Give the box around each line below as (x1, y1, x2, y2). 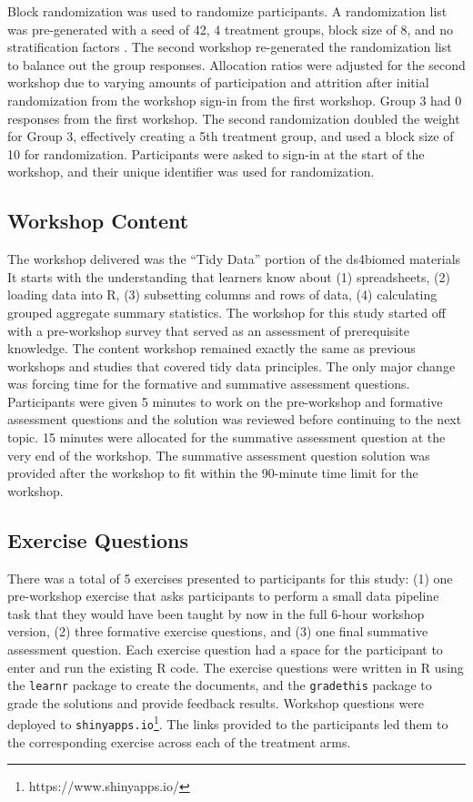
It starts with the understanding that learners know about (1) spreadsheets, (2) (7, 267, 450, 286)
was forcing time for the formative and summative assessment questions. (7, 374, 410, 393)
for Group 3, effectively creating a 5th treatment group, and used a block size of (7, 127, 454, 146)
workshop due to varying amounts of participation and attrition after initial (7, 73, 429, 92)
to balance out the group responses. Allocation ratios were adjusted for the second (7, 55, 466, 74)
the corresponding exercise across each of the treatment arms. (7, 732, 351, 751)
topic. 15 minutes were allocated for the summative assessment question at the (7, 428, 446, 447)
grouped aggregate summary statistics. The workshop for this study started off (7, 302, 446, 321)
